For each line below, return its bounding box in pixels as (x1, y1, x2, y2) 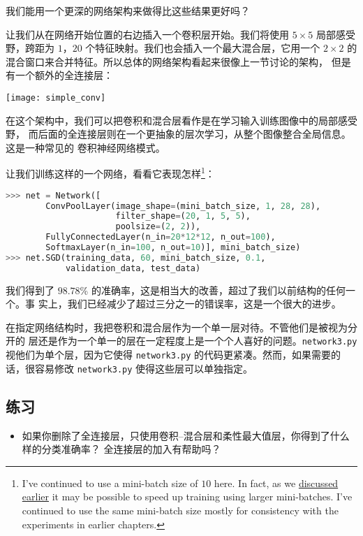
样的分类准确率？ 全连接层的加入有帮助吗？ (22, 442, 221, 456)
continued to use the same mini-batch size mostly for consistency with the (22, 502, 339, 517)
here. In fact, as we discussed (214, 475, 339, 490)
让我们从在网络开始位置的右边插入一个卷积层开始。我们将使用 (6, 27, 289, 41)
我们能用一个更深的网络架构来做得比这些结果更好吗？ (6, 3, 250, 17)
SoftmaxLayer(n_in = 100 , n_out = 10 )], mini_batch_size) (45, 242, 301, 253)
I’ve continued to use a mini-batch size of (22, 475, 198, 490)
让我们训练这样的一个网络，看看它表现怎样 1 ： (6, 164, 215, 181)
